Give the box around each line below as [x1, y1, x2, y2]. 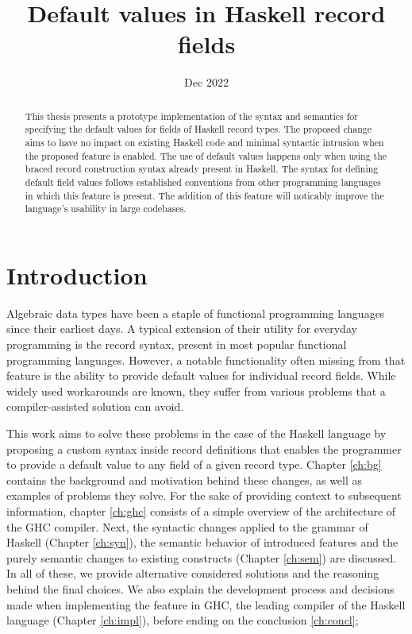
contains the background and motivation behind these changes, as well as [6, 471, 363, 488]
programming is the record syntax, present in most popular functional [6, 336, 347, 353]
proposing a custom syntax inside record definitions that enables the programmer [6, 440, 402, 457]
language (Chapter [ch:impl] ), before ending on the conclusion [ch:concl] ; [6, 612, 359, 628]
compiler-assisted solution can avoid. [6, 398, 184, 415]
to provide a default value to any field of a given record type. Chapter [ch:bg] [6, 456, 382, 473]
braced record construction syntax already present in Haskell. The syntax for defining [25, 162, 379, 176]
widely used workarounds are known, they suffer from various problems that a [6, 382, 386, 399]
